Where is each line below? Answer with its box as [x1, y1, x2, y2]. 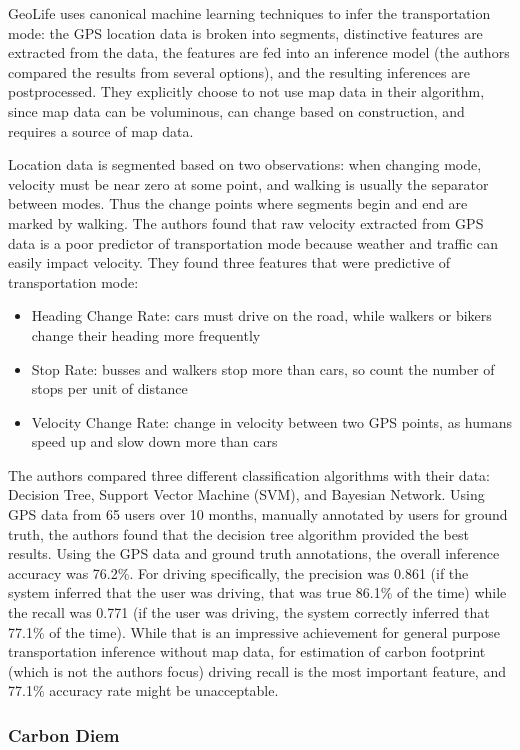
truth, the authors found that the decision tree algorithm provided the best [8, 523, 469, 544]
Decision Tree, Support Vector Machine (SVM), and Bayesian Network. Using [8, 484, 485, 505]
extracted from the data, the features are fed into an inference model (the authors [8, 42, 510, 63]
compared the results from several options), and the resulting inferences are [8, 61, 470, 82]
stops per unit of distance [31, 378, 188, 399]
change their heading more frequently [31, 324, 261, 345]
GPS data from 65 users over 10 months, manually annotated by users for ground [8, 504, 508, 525]
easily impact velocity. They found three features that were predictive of [8, 252, 451, 273]
